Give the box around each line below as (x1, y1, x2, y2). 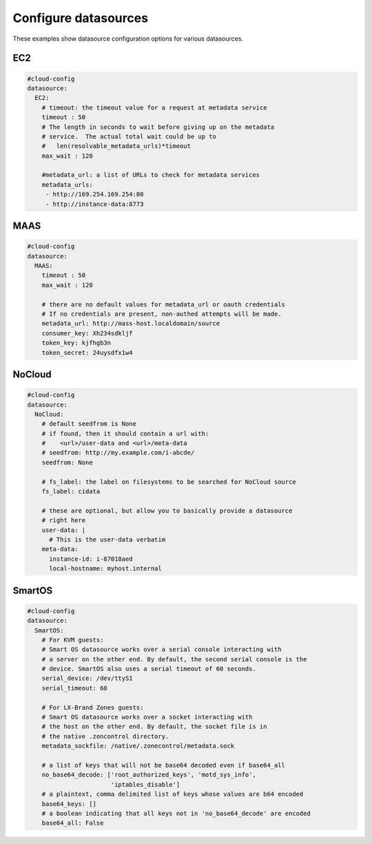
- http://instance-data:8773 (45, 200, 144, 208)
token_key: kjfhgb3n (41, 339, 112, 347)
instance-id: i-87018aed (49, 555, 134, 563)
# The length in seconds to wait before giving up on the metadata (41, 123, 275, 131)
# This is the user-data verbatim (49, 535, 165, 544)
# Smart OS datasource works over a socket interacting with (41, 713, 253, 721)
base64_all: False (41, 819, 104, 827)
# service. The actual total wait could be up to (41, 132, 216, 141)
